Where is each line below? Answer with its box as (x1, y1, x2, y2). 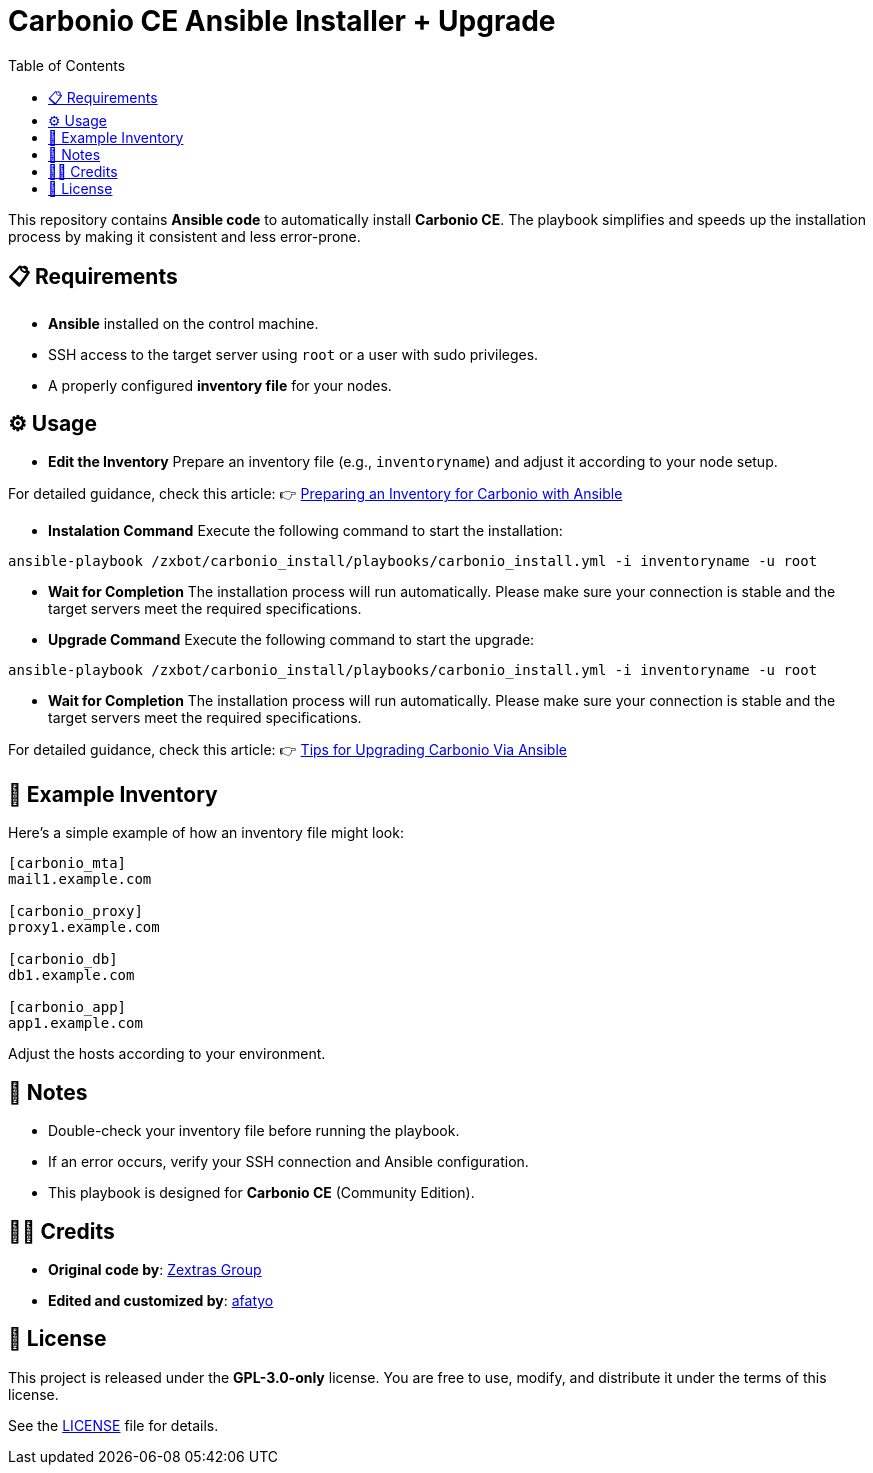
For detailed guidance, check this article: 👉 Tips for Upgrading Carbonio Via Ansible (8, 741, 567, 759)
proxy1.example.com (8, 919, 160, 936)
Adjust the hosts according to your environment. (8, 1045, 326, 1063)
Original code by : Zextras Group (48, 1260, 262, 1278)
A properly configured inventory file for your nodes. (48, 376, 392, 394)
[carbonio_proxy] (8, 903, 143, 920)
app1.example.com (8, 1015, 143, 1032)
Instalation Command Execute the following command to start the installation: (48, 522, 563, 540)
